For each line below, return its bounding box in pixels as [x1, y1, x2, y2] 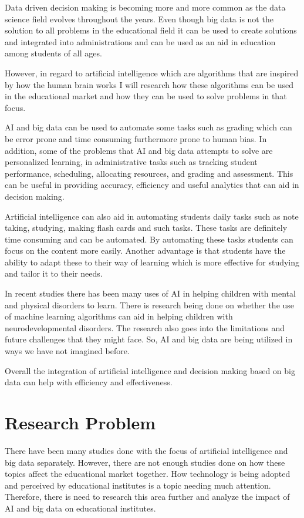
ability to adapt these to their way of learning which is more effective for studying [5, 255, 300, 268]
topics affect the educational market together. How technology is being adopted [5, 467, 291, 480]
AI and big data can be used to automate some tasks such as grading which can [5, 121, 292, 133]
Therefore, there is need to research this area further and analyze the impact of [5, 490, 290, 503]
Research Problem [5, 411, 156, 434]
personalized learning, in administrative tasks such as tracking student [5, 156, 258, 168]
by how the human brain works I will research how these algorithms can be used [5, 78, 294, 90]
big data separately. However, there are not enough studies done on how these [5, 456, 285, 468]
